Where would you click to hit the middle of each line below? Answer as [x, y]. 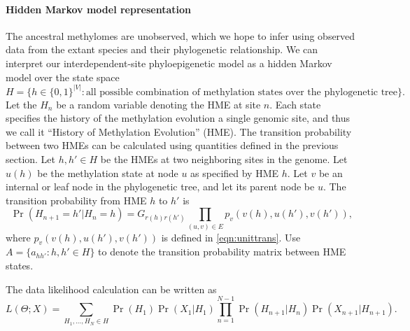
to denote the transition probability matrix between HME [222, 252]
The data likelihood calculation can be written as [111, 289]
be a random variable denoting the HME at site [158, 104]
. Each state [295, 104]
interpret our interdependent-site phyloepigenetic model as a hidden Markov [169, 63]
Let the [21, 104]
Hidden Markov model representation [98, 9]
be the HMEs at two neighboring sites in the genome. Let [224, 159]
